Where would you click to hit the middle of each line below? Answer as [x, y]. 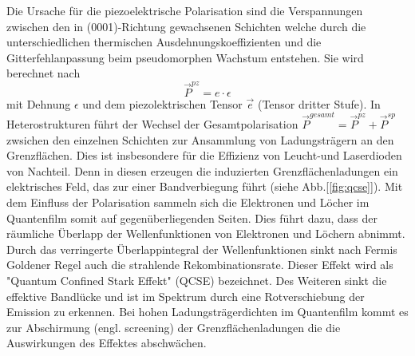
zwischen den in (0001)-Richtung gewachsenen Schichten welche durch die [186, 26]
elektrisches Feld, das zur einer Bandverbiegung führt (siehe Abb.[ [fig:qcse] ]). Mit [205, 186]
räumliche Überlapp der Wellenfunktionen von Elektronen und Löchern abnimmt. [206, 233]
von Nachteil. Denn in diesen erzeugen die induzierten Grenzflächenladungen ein [202, 170]
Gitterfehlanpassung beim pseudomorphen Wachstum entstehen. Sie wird [185, 57]
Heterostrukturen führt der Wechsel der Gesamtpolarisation [152, 124]
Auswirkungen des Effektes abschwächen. [107, 343]
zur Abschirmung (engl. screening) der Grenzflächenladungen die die [174, 327]
